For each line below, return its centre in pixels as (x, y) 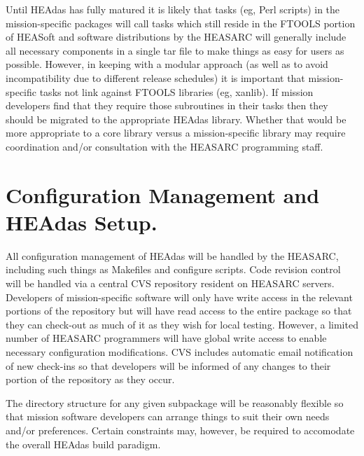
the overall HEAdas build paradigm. (83, 444)
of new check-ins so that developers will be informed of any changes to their (168, 365)
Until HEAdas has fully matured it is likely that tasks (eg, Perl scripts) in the (173, 9)
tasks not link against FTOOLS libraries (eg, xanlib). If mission (176, 91)
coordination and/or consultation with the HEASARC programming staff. (164, 146)
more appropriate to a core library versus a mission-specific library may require (176, 133)
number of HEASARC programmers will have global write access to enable (166, 338)
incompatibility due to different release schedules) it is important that (155, 77)
